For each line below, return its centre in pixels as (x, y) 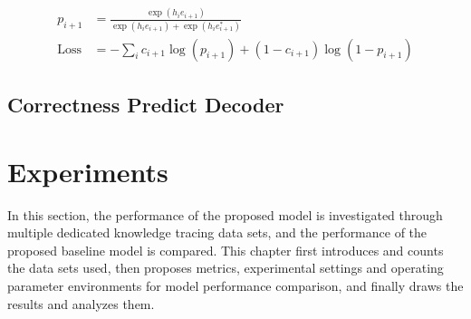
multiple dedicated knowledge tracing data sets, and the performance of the (217, 232)
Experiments (88, 171)
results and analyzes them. (81, 303)
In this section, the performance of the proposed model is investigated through (225, 214)
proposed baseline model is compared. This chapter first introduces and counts (226, 250)
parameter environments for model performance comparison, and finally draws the (235, 285)
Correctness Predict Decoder (146, 105)
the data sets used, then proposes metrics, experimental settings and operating (226, 268)
